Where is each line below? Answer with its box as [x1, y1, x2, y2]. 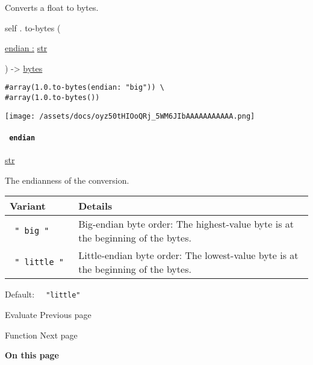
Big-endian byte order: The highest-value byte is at [78, 217, 294, 231]
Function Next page [5, 328, 78, 341]
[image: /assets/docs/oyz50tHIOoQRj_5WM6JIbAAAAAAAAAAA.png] [5, 111, 255, 120]
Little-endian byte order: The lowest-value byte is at [78, 248, 299, 263]
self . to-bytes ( [5, 21, 61, 34]
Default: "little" [5, 288, 81, 301]
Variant [10, 199, 46, 213]
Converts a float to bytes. [5, 1, 99, 13]
